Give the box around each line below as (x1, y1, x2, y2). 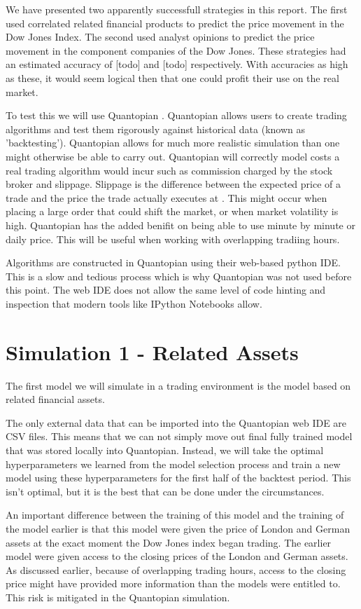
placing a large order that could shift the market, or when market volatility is (6, 204, 339, 219)
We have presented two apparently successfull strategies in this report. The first (6, 2, 348, 16)
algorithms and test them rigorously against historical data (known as (6, 121, 306, 136)
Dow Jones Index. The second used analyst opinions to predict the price (6, 29, 315, 44)
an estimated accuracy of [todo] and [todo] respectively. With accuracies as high (6, 57, 348, 71)
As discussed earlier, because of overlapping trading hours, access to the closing (6, 562, 346, 577)
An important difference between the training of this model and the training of (6, 507, 344, 522)
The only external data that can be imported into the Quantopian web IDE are (6, 415, 347, 430)
